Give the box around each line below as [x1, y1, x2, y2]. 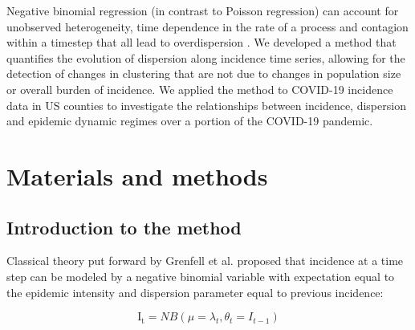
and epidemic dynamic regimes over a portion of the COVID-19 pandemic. [6, 112, 373, 129]
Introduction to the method [6, 214, 242, 239]
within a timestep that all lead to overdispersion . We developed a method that [6, 34, 397, 51]
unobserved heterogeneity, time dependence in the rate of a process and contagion [6, 18, 409, 35]
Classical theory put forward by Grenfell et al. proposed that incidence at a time [6, 252, 404, 269]
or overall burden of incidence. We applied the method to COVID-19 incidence [6, 80, 393, 97]
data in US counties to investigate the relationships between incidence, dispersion [6, 96, 406, 113]
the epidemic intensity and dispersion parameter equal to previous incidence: [6, 283, 384, 300]
